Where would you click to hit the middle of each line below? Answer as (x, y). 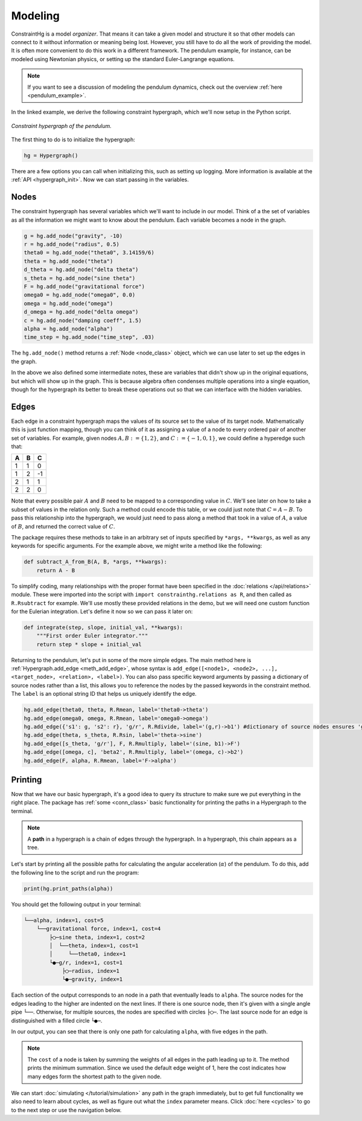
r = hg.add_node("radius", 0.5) (72, 244)
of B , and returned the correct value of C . (63, 526)
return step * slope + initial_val (89, 644)
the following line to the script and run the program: (75, 872)
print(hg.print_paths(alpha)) (68, 888)
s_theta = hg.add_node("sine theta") (80, 278)
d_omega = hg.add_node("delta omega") (81, 312)
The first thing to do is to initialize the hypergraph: (73, 140)
